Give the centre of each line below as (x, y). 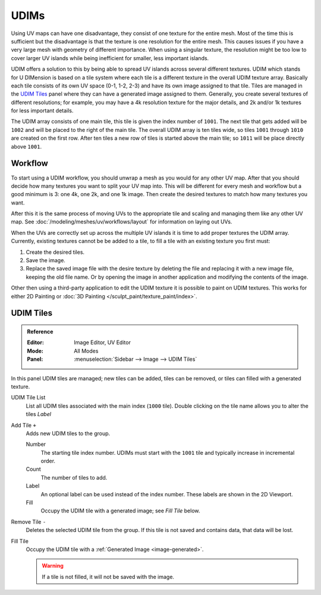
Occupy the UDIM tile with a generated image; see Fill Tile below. (120, 511)
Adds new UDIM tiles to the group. (68, 433)
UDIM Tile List (28, 398)
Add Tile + (24, 425)
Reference (40, 332)
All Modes (86, 351)
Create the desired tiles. (55, 252)
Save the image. (45, 260)
